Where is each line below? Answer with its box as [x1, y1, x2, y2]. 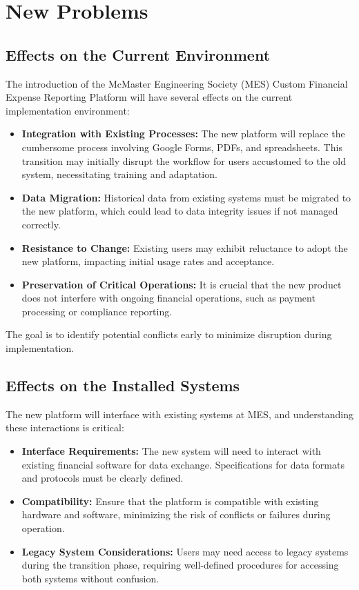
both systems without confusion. [21, 571, 159, 585]
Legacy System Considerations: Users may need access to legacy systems [21, 544, 349, 558]
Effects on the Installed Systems [6, 375, 240, 396]
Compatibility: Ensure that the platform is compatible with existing [21, 493, 319, 508]
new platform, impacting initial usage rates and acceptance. [21, 254, 275, 268]
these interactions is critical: [6, 420, 124, 435]
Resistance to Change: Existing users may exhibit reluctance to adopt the [21, 240, 348, 255]
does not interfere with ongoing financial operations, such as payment [21, 291, 316, 305]
